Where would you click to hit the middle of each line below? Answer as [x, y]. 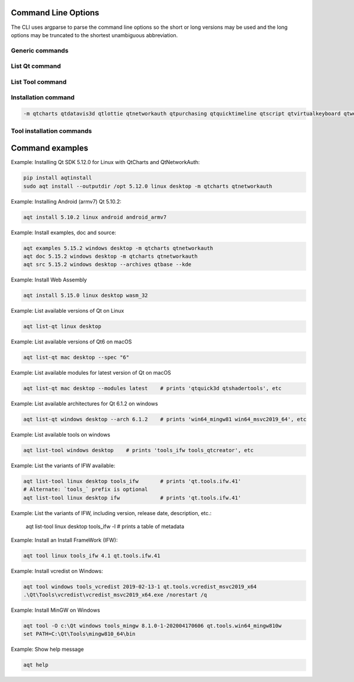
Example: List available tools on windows [60, 435]
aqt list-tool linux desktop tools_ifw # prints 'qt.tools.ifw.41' [132, 481]
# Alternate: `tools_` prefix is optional [86, 489]
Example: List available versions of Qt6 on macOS [71, 342]
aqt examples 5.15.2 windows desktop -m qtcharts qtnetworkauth [118, 248]
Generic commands [40, 50]
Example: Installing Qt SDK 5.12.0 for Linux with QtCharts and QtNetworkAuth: [105, 162]
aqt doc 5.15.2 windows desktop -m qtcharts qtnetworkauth [110, 256]
